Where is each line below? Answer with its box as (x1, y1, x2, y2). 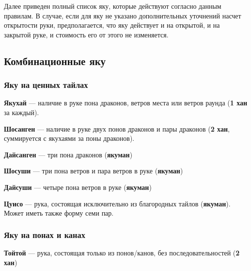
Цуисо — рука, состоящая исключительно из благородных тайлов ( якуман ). (4, 198, 231, 208)
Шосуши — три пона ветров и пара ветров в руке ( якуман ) (4, 166, 183, 176)
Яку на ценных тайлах (4, 79, 88, 91)
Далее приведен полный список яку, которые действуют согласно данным (4, 1, 221, 11)
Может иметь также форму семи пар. (4, 208, 114, 218)
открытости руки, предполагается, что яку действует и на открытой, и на (4, 20, 220, 30)
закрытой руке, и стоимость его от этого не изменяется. (4, 29, 169, 39)
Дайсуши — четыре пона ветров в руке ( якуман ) (4, 182, 152, 192)
